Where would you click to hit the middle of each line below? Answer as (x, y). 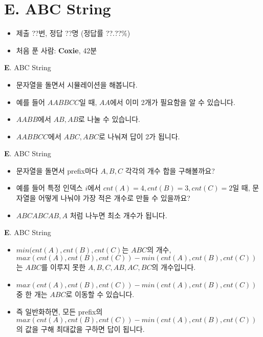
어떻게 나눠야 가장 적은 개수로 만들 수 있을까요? (114, 198)
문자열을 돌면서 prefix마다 (57, 170)
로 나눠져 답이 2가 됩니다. (139, 136)
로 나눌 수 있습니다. (109, 119)
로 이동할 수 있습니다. (100, 294)
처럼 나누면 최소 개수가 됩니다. (118, 215)
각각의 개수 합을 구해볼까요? (170, 170)
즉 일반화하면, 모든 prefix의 (59, 311)
